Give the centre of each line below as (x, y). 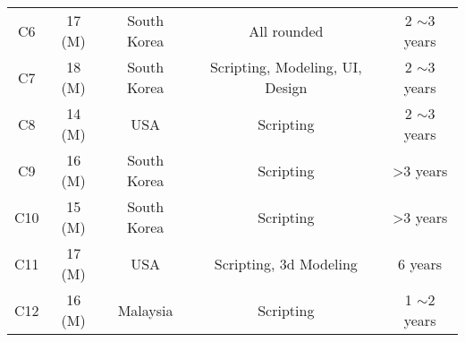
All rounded (286, 30)
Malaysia (145, 310)
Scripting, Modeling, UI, (286, 67)
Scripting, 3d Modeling (286, 263)
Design (286, 87)
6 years (420, 263)
